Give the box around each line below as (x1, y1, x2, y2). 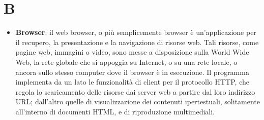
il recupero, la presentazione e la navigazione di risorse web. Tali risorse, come (15, 36, 259, 47)
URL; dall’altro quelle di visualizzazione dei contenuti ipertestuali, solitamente (15, 96, 260, 107)
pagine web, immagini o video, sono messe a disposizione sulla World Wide (15, 47, 249, 57)
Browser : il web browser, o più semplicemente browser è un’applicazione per (15, 27, 256, 37)
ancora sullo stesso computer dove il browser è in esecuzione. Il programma (15, 66, 249, 77)
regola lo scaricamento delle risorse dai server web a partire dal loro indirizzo (15, 86, 255, 97)
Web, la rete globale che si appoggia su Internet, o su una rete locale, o (15, 56, 238, 67)
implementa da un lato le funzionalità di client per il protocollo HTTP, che (15, 76, 249, 87)
